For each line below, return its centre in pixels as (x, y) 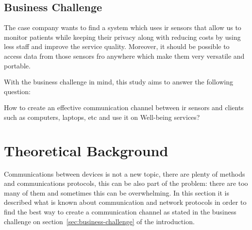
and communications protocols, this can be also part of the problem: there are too (126, 183)
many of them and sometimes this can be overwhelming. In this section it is (117, 192)
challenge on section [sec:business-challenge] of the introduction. (99, 221)
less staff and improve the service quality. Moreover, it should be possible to (117, 46)
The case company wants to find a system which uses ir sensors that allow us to (123, 27)
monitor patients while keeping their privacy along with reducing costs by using (122, 37)
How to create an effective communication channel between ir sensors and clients (124, 107)
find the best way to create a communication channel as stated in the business (120, 212)
